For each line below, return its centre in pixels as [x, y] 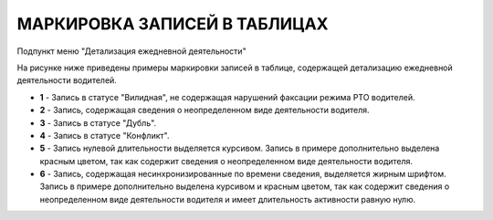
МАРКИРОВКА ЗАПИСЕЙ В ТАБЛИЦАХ [173, 24]
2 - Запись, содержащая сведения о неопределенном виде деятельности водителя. [205, 110]
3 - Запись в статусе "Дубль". [98, 122]
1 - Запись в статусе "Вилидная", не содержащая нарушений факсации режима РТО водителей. [227, 97]
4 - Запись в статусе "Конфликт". [105, 135]
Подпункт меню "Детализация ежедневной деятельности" [131, 51]
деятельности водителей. [67, 80]
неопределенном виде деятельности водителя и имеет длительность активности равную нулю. [228, 199]
